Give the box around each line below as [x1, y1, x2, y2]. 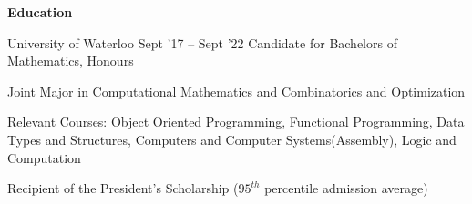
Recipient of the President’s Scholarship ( [7, 178, 239, 198]
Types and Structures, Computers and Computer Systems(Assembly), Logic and [7, 129, 457, 148]
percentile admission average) [264, 178, 428, 198]
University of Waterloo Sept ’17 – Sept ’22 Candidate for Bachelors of [7, 33, 397, 52]
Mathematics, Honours [7, 51, 134, 70]
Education [7, 3, 73, 21]
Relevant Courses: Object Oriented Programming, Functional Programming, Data [7, 112, 465, 131]
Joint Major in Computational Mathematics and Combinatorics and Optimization [7, 81, 466, 100]
